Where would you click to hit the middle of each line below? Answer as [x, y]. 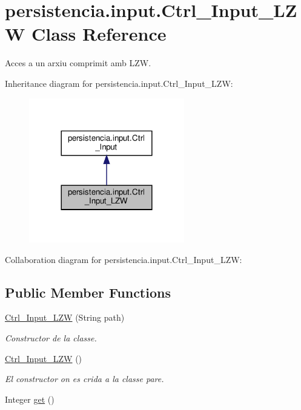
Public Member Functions [88, 292]
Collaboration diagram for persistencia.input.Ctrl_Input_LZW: [124, 259]
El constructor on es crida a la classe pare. [84, 379]
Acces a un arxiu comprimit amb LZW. [78, 63]
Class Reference [99, 34]
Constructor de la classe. [51, 337]
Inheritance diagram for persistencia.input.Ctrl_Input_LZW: [119, 83]
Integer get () [30, 399]
